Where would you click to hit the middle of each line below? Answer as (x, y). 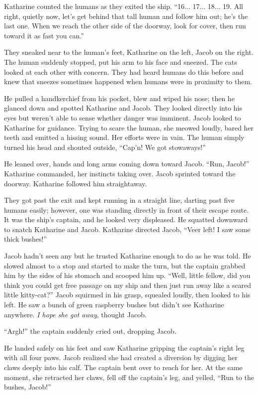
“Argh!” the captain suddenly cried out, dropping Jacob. (90, 331)
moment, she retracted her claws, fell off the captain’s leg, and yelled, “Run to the (129, 377)
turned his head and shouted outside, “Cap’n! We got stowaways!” (105, 147)
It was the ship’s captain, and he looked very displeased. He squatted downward (126, 219)
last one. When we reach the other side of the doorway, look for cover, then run (125, 26)
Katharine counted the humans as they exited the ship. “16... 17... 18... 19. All (124, 6)
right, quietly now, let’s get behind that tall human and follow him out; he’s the (126, 16)
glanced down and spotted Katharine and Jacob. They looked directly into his (123, 108)
